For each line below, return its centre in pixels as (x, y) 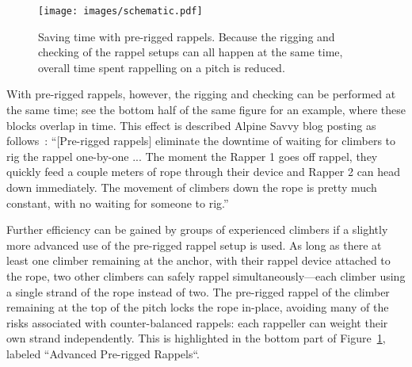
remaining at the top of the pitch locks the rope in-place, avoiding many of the (198, 307)
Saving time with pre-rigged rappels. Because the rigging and (187, 36)
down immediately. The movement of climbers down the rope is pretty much (192, 187)
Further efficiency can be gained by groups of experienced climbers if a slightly (197, 229)
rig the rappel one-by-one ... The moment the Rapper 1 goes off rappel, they (192, 156)
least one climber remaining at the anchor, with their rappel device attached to (198, 260)
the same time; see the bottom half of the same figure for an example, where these (206, 110)
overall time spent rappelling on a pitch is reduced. (162, 67)
